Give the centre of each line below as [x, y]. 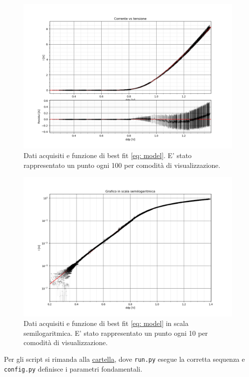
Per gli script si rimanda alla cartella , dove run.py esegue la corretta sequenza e [124, 359]
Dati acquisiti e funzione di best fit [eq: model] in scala [106, 323]
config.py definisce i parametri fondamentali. [73, 368]
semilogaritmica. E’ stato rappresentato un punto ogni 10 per [116, 333]
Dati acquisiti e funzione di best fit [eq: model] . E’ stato [108, 155]
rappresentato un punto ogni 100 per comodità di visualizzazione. [122, 165]
